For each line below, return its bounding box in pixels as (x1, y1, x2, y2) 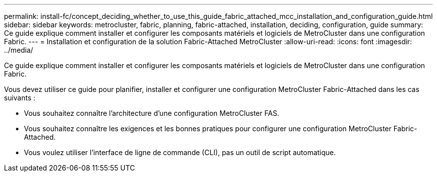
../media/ (4, 46, 33, 54)
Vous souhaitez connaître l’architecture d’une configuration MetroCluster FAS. (24, 109, 279, 117)
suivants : (4, 93, 35, 102)
